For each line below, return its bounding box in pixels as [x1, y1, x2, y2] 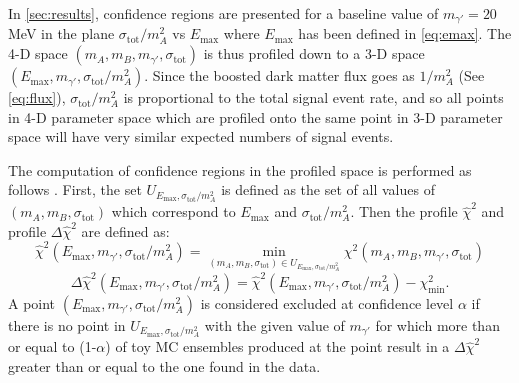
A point [8, 292, 56, 313]
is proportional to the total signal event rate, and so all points [123, 87, 504, 108]
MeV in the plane [8, 23, 115, 44]
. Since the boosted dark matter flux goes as [144, 65, 415, 86]
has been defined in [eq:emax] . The [298, 23, 512, 44]
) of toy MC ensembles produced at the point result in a [105, 336, 450, 357]
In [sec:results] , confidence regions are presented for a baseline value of [8, 3, 439, 23]
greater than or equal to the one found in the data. [8, 356, 321, 377]
